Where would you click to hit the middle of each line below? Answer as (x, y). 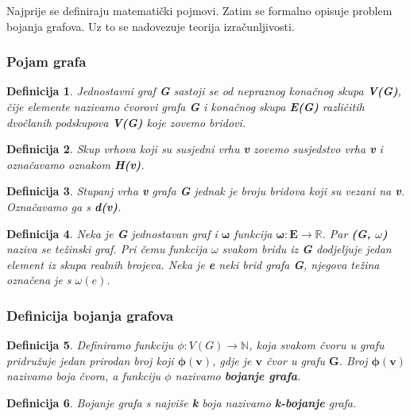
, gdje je (232, 360)
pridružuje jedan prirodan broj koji (90, 360)
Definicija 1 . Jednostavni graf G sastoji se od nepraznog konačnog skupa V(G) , (204, 91)
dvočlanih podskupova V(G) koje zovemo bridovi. (126, 122)
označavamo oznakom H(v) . (75, 164)
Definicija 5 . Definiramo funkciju (90, 345)
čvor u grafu (296, 360)
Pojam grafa (46, 62)
